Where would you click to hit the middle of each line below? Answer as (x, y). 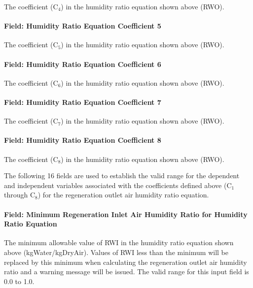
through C (20, 195)
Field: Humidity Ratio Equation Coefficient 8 (83, 140)
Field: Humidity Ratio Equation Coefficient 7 (83, 102)
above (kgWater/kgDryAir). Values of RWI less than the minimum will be (116, 252)
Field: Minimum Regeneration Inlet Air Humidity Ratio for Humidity (126, 214)
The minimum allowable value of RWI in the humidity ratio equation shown (119, 242)
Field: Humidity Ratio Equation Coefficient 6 (83, 64)
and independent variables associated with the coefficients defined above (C (118, 185)
